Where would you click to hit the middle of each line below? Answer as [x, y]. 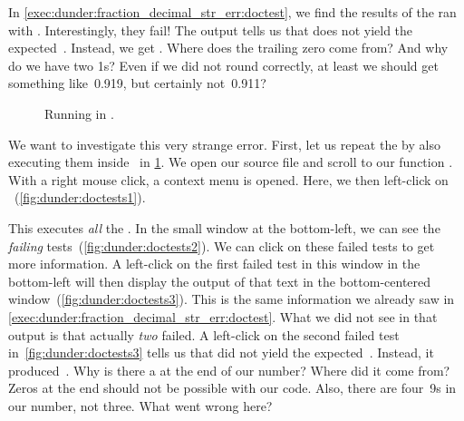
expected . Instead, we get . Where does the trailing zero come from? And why [228, 48]
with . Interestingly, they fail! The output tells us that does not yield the [211, 29]
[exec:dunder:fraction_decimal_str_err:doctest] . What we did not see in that [223, 316]
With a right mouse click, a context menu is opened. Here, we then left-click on [228, 179]
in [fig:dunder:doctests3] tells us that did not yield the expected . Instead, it [221, 352]
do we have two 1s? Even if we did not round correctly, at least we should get [223, 65]
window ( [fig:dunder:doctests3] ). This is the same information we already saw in [232, 299]
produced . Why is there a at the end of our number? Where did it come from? [229, 370]
